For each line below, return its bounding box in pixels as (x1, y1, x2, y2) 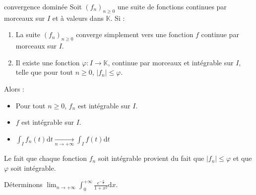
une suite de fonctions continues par (117, 1, 227, 11)
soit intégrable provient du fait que (98, 153, 204, 163)
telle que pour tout (15, 67, 73, 77)
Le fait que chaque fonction (4, 153, 87, 163)
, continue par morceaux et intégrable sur (108, 57, 234, 67)
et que (233, 153, 252, 163)
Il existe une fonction (15, 57, 80, 67)
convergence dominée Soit (4, 1, 82, 11)
